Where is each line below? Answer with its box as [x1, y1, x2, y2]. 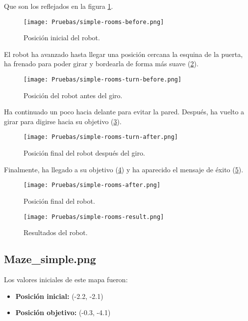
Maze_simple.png [4, 251, 96, 267]
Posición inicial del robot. [24, 32, 100, 43]
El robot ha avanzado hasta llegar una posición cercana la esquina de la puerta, [4, 49, 243, 59]
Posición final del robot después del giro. [24, 148, 145, 158]
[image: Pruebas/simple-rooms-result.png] [24, 213, 164, 220]
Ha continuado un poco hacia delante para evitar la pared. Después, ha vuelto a [4, 107, 245, 117]
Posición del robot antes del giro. [24, 90, 123, 100]
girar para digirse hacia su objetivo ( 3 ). [4, 116, 122, 126]
